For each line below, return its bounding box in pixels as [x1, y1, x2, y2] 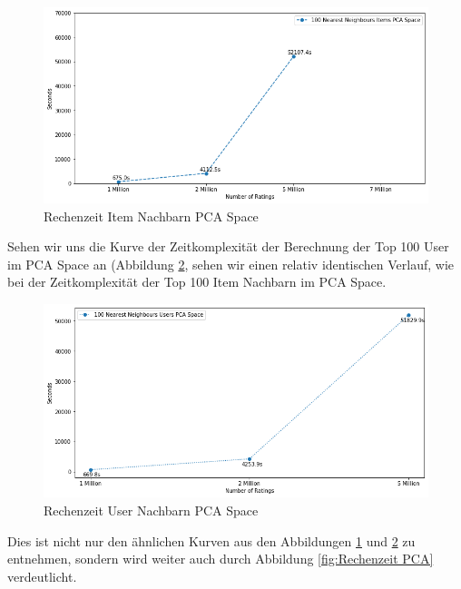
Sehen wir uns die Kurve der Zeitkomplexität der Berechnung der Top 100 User [7, 237, 449, 256]
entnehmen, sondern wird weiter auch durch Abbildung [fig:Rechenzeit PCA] [7, 549, 434, 568]
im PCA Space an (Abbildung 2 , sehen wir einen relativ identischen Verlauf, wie [7, 254, 455, 273]
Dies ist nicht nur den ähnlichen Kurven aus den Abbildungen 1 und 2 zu [7, 531, 416, 550]
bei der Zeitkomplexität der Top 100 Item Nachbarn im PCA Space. [7, 272, 387, 291]
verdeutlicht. [7, 566, 77, 585]
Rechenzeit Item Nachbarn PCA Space [44, 206, 259, 225]
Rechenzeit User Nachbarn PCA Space [44, 501, 259, 520]
